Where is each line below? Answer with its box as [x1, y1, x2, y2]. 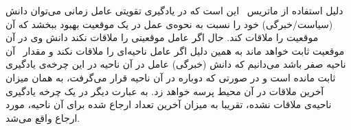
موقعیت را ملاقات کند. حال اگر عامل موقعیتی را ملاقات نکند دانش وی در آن [5, 30, 319, 44]
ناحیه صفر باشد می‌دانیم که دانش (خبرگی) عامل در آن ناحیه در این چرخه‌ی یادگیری [5, 57, 346, 71]
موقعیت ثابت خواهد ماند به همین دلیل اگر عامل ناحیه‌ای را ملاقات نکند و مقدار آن [5, 43, 345, 57]
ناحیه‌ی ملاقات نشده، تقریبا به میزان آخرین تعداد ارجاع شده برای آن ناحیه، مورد [5, 97, 332, 112]
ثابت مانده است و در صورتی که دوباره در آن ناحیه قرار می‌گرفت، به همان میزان [5, 70, 336, 84]
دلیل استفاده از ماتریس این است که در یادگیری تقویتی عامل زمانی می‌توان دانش [5, 3, 343, 17]
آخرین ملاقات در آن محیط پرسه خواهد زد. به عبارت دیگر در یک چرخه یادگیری [5, 83, 324, 98]
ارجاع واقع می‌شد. [5, 110, 80, 125]
